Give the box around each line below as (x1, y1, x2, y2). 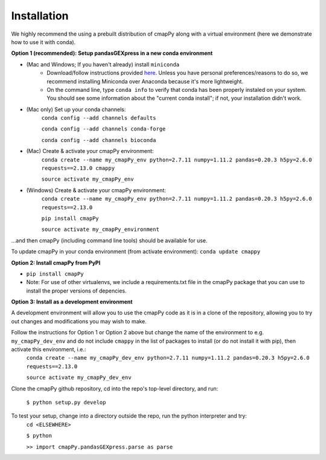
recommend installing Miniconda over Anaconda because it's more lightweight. (46, 77, 244, 85)
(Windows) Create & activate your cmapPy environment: (26, 186, 166, 193)
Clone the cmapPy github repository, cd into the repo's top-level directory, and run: (11, 384, 219, 392)
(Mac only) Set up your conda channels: (26, 106, 126, 113)
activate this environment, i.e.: (11, 346, 86, 353)
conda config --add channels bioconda (41, 137, 156, 143)
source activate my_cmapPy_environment (41, 226, 159, 233)
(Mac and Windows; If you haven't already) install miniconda (26, 60, 180, 68)
